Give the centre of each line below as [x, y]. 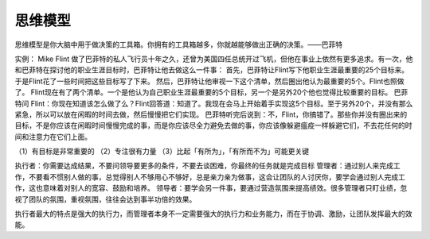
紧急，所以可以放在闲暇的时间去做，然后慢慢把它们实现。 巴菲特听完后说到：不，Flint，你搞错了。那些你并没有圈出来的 [211, 114]
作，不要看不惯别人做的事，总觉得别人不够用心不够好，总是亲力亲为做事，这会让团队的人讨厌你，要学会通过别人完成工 [210, 177]
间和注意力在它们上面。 [53, 137]
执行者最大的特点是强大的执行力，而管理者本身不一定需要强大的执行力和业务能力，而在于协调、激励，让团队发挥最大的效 [213, 214]
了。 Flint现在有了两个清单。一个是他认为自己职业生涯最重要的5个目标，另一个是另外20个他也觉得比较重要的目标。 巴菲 [211, 92]
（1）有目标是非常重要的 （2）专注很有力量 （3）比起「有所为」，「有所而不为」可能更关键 [162, 152]
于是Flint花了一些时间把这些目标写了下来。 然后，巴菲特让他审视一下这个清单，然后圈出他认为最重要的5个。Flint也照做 [210, 81]
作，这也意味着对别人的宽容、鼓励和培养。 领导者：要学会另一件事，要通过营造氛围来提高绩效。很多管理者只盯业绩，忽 [211, 188]
